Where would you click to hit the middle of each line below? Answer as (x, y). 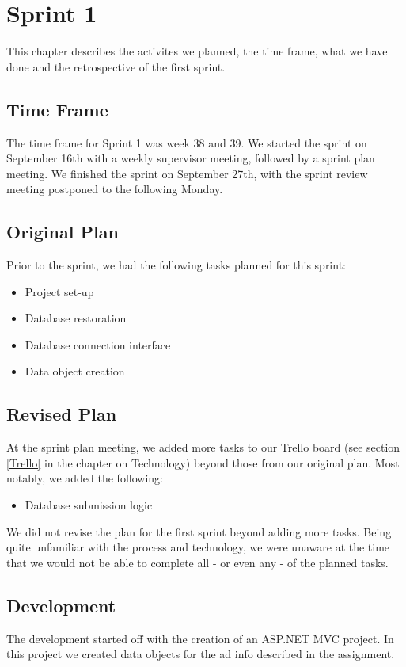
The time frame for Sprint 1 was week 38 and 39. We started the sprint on (187, 142)
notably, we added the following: (85, 478)
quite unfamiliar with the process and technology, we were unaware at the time (198, 547)
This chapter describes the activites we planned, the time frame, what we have (197, 51)
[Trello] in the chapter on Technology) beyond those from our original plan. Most (203, 462)
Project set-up (59, 291)
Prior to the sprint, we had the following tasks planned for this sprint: (176, 265)
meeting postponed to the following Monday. (115, 189)
